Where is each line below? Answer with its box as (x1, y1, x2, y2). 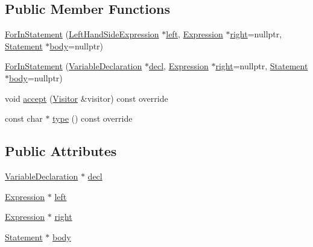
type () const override (52, 112, 133, 125)
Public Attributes (5, 142, 117, 160)
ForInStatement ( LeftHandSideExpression (5, 28, 159, 40)
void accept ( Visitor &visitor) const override (5, 92, 168, 104)
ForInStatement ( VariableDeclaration (5, 60, 142, 72)
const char (5, 112, 43, 125)
